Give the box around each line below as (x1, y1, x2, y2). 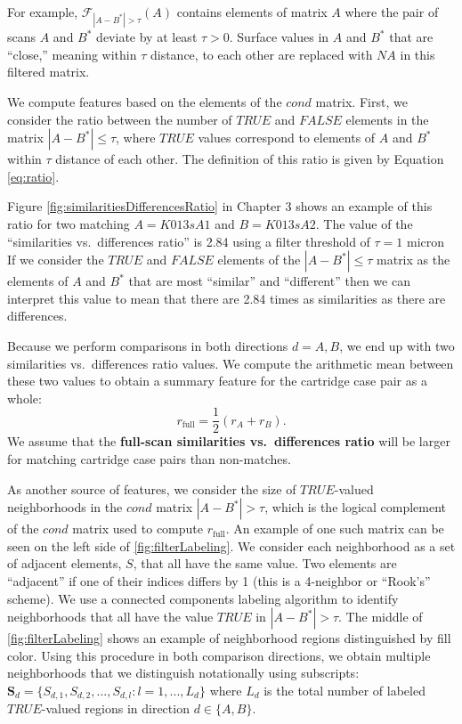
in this (400, 45, 435, 63)
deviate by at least (96, 28, 198, 46)
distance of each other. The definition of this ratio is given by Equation (55, 150, 444, 168)
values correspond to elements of (198, 128, 376, 147)
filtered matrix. (7, 62, 90, 81)
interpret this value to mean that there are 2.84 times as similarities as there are (7, 289, 446, 307)
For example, (7, 3, 78, 20)
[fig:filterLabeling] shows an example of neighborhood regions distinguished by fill (7, 629, 451, 647)
